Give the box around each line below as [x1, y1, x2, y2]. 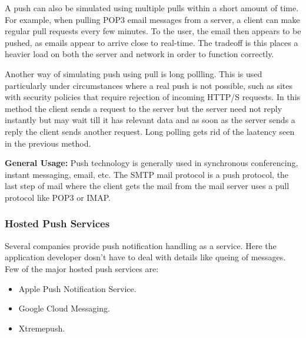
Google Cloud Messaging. [18, 302, 110, 314]
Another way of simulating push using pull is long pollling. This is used [5, 67, 262, 79]
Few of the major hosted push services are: [5, 262, 159, 274]
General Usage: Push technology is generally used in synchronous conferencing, [5, 157, 298, 169]
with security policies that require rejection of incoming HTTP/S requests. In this [5, 91, 301, 103]
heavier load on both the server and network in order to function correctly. [5, 48, 274, 60]
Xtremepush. [18, 322, 65, 334]
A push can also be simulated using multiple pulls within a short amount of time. [5, 2, 299, 14]
